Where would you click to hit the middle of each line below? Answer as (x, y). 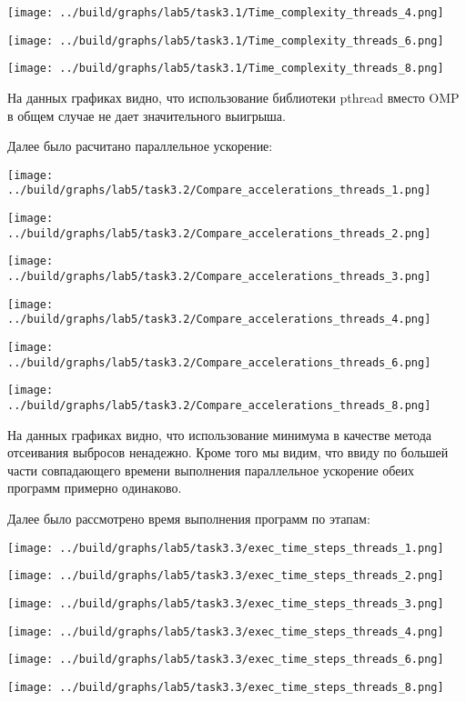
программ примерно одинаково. (95, 488)
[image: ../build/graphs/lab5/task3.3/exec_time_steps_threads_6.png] (226, 660)
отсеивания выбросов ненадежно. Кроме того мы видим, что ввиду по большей (228, 452)
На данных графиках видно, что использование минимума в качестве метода (220, 434)
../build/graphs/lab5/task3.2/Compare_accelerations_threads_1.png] (219, 190)
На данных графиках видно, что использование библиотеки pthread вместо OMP (233, 97)
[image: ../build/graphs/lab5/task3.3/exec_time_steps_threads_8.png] (226, 687)
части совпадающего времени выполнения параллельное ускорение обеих (211, 470)
